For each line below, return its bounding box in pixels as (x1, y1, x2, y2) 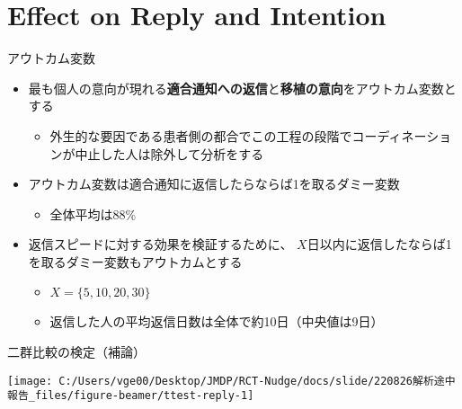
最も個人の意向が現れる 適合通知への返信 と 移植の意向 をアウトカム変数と (28, 78, 457, 97)
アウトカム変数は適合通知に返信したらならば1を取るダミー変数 (28, 174, 400, 193)
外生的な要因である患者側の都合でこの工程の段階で (49, 126, 352, 145)
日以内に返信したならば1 (307, 235, 452, 253)
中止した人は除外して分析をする (75, 144, 264, 163)
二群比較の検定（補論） (7, 342, 146, 361)
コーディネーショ (351, 126, 452, 145)
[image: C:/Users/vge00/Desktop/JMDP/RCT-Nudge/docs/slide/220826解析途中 (7, 374, 456, 387)
